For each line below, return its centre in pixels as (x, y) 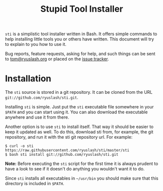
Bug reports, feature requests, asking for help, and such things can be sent (80, 54)
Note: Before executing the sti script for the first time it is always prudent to (81, 164)
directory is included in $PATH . (35, 184)
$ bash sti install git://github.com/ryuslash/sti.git (62, 155)
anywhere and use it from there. (37, 117)
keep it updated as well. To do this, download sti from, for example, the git (79, 132)
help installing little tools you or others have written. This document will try (80, 39)
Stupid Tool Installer (82, 9)
